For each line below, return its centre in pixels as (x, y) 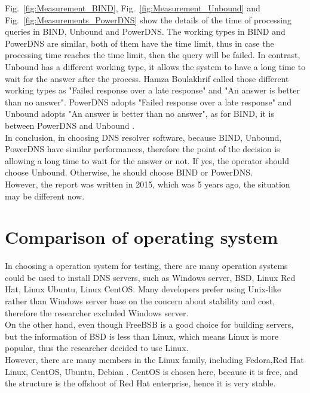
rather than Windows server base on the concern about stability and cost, (140, 301)
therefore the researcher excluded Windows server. (97, 312)
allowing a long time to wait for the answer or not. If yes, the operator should (147, 160)
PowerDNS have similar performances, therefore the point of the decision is (142, 149)
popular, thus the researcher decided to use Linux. (97, 348)
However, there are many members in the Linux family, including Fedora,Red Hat (154, 359)
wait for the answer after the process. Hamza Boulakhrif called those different (147, 78)
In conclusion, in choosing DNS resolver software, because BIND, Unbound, (143, 137)
